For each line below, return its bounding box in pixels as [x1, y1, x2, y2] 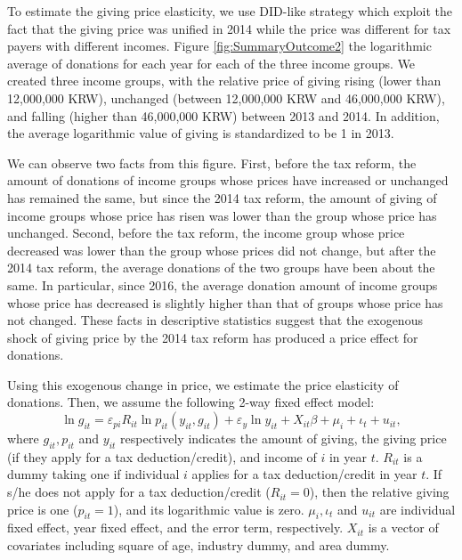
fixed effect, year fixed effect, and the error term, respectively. [7, 518, 344, 537]
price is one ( [7, 499, 78, 518]
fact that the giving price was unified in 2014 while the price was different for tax [7, 19, 451, 37]
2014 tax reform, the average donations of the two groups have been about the [7, 258, 435, 277]
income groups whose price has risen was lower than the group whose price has [7, 206, 437, 224]
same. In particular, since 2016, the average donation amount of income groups [7, 275, 438, 294]
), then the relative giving [309, 483, 450, 501]
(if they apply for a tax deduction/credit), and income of [7, 447, 317, 466]
